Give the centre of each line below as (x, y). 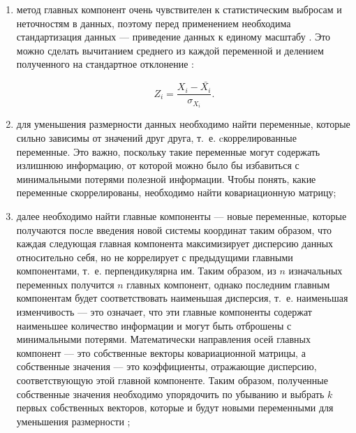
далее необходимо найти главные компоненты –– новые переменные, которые (181, 215)
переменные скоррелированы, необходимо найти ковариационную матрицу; (176, 192)
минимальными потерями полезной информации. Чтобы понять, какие (166, 178)
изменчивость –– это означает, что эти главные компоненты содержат (164, 312)
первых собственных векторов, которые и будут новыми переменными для (175, 408)
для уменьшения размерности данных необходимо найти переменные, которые (183, 124)
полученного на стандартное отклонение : (105, 64)
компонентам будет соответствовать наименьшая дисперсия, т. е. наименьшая (182, 298)
